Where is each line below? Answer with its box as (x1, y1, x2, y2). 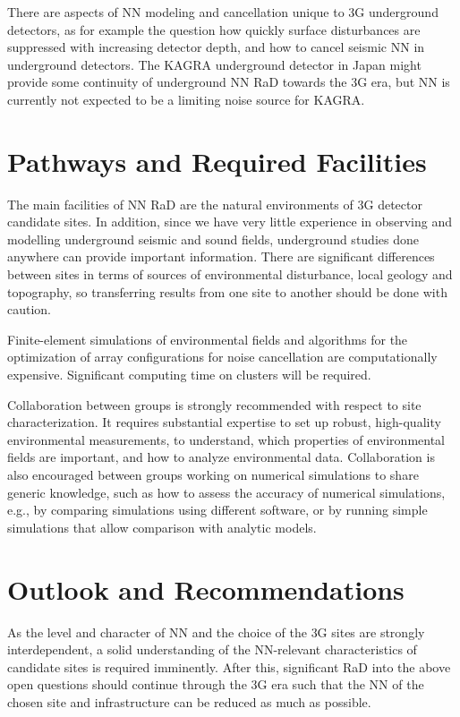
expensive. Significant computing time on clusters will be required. (7, 365, 371, 384)
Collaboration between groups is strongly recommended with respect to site (7, 395, 422, 414)
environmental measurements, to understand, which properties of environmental (7, 430, 446, 448)
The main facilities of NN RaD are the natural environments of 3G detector (7, 194, 422, 213)
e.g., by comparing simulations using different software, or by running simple (7, 500, 428, 519)
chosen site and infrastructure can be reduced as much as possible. (7, 692, 371, 711)
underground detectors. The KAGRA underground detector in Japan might (7, 55, 422, 73)
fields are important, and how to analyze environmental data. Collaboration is (7, 448, 435, 466)
